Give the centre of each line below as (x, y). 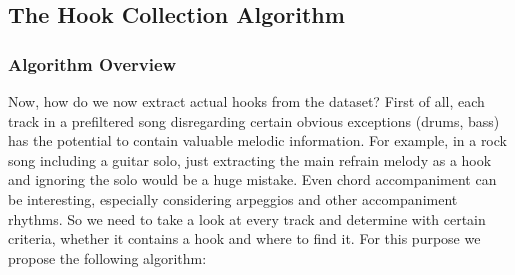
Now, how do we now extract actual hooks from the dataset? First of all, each (246, 101)
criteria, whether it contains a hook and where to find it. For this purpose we (244, 238)
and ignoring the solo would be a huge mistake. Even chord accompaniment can (252, 179)
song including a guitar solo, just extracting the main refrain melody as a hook (250, 159)
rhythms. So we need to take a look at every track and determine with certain (247, 218)
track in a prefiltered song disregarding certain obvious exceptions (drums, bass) (254, 120)
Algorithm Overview (92, 63)
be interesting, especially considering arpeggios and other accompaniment (233, 198)
